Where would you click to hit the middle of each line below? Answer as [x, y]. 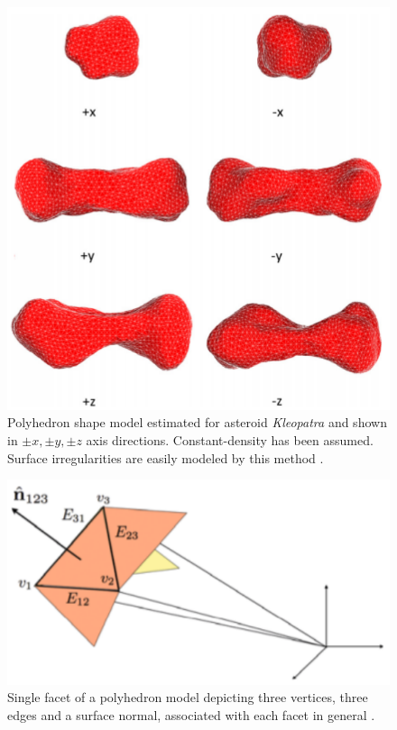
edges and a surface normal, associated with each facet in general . [191, 714]
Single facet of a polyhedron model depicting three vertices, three [188, 697]
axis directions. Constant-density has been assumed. [230, 439]
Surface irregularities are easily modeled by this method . [166, 457]
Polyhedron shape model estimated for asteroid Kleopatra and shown [197, 422]
